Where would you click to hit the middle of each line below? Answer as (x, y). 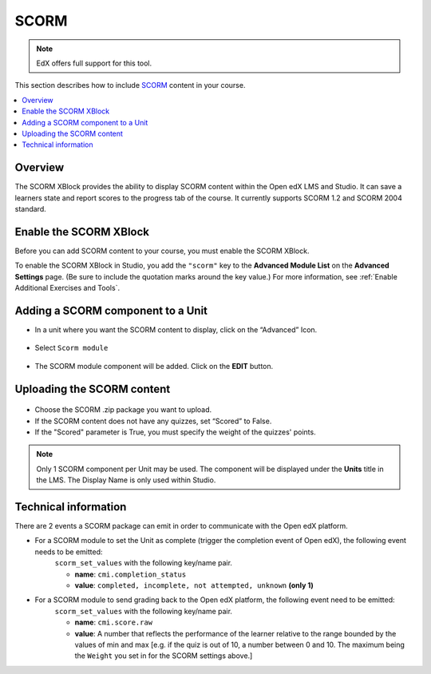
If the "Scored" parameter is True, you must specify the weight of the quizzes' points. (175, 432)
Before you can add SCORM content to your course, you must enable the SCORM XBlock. (162, 251)
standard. (31, 208)
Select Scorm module (71, 348)
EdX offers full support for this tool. (94, 63)
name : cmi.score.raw (114, 622)
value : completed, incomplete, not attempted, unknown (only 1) (194, 585)
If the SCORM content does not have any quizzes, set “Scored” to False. (153, 421)
